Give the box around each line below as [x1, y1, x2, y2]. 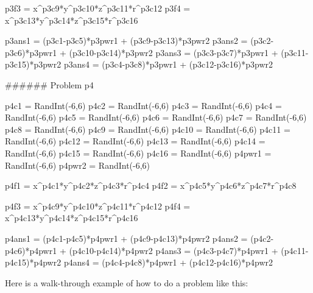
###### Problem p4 [5, 78, 94, 91]
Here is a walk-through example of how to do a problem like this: [5, 276, 248, 289]
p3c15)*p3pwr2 [5, 58, 62, 71]
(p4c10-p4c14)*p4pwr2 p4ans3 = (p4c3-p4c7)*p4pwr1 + [69, 244, 278, 256]
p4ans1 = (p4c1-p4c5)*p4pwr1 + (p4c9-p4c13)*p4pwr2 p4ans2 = [5, 231, 248, 244]
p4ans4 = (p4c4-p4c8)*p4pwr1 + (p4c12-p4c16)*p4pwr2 [63, 256, 273, 269]
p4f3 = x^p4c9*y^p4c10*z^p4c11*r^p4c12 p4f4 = [5, 199, 191, 212]
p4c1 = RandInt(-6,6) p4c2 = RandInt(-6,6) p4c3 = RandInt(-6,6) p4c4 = [5, 99, 282, 111]
